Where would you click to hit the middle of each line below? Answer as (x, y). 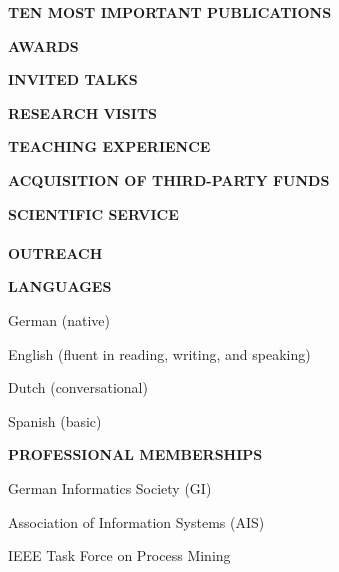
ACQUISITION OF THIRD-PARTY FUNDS (169, 179)
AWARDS (43, 45)
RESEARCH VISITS (83, 112)
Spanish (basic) (55, 420)
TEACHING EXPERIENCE (109, 146)
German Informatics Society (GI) (110, 487)
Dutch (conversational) (78, 387)
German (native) (59, 319)
